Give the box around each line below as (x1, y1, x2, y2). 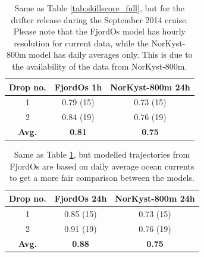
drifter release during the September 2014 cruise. (11, 13, 189, 26)
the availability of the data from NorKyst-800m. (12, 59, 187, 72)
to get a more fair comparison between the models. (9, 171, 194, 184)
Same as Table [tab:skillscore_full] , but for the (14, 2, 185, 14)
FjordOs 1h (54, 80, 102, 93)
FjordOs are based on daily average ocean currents (10, 159, 194, 172)
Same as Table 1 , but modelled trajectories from (14, 148, 190, 161)
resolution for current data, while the (14, 36, 149, 49)
